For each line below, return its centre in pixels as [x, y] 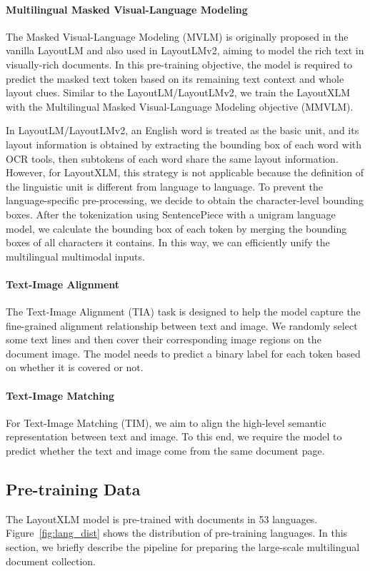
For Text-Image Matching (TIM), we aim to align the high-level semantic [166, 422]
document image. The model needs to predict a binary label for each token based [183, 353]
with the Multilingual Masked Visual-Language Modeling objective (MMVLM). [180, 106]
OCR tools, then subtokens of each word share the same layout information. [172, 158]
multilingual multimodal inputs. [75, 256]
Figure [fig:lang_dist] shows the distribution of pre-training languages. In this [177, 533]
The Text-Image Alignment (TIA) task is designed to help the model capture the [183, 312]
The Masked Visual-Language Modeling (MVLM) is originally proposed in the [177, 36]
